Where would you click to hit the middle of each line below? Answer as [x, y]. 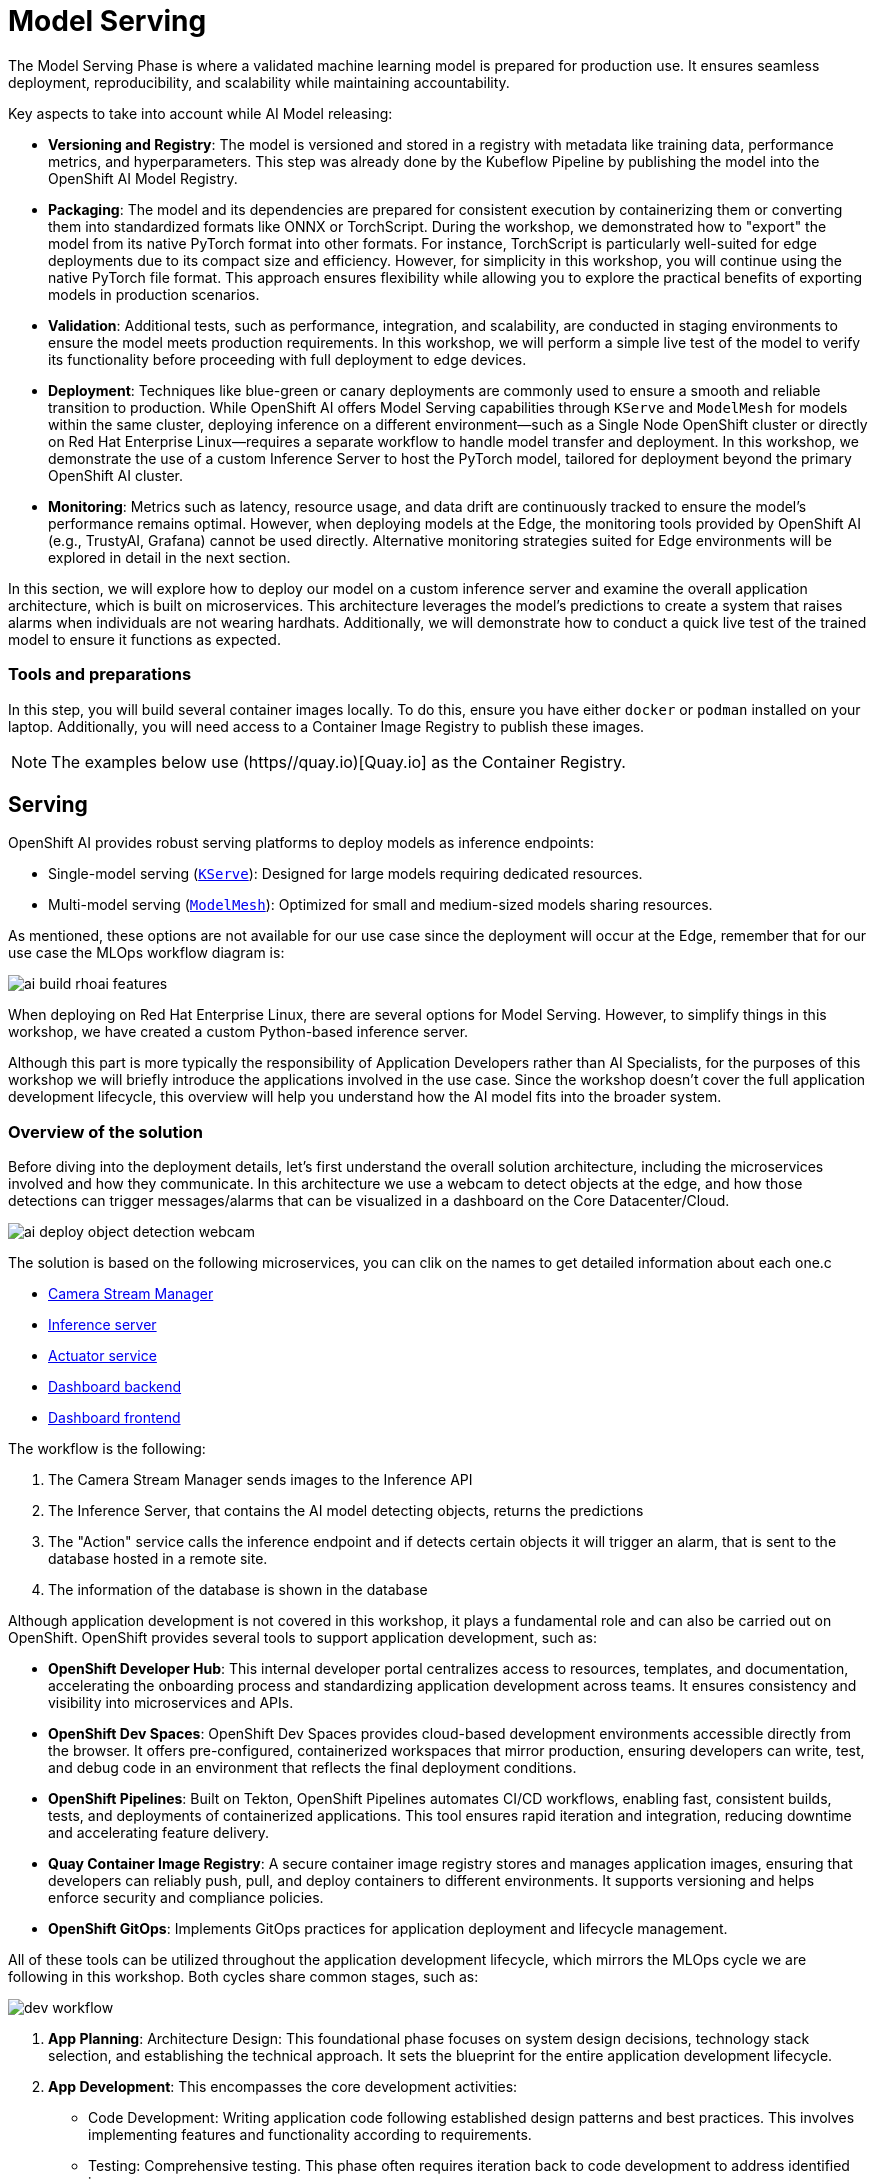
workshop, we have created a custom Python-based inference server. [238, 1032]
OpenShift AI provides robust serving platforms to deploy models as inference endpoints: [301, 843]
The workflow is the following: [107, 1449]
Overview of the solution [106, 1131]
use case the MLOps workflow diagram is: [146, 953]
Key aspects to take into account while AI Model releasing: [200, 113]
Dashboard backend [115, 1387]
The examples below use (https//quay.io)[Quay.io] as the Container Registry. [338, 761]
